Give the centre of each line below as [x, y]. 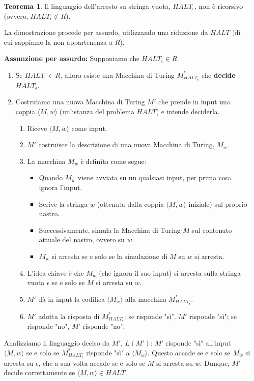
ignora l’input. [60, 187]
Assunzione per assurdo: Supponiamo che [72, 58]
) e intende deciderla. [188, 111]
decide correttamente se [40, 372]
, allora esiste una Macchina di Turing [117, 75]
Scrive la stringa [63, 204]
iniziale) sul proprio [218, 204]
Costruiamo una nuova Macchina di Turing [80, 102]
